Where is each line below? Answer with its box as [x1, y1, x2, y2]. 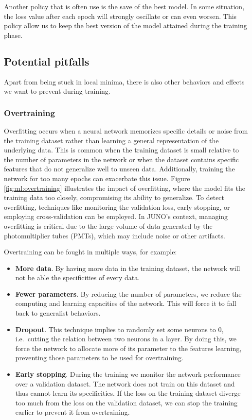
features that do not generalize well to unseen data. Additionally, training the [4, 164, 235, 174]
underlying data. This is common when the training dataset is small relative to [4, 145, 239, 155]
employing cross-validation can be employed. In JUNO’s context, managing [4, 211, 228, 221]
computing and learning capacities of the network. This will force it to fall [15, 298, 236, 308]
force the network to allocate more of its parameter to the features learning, [15, 343, 242, 353]
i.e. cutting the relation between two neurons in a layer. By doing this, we [15, 334, 237, 344]
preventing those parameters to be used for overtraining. [15, 353, 183, 363]
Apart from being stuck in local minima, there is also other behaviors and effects [4, 76, 245, 86]
